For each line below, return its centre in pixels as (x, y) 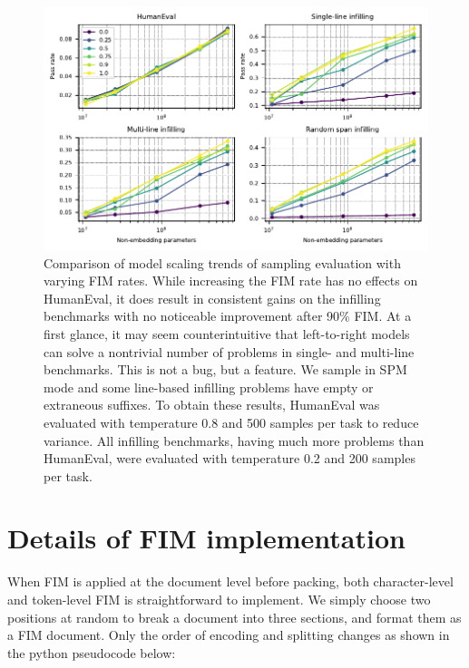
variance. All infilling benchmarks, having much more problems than (234, 440)
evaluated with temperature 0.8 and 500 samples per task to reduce (231, 422)
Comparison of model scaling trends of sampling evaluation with (222, 262)
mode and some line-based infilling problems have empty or (209, 387)
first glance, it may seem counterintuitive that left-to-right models (227, 333)
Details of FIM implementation (206, 538)
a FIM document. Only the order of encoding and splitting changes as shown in (229, 635)
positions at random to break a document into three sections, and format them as (234, 617)
